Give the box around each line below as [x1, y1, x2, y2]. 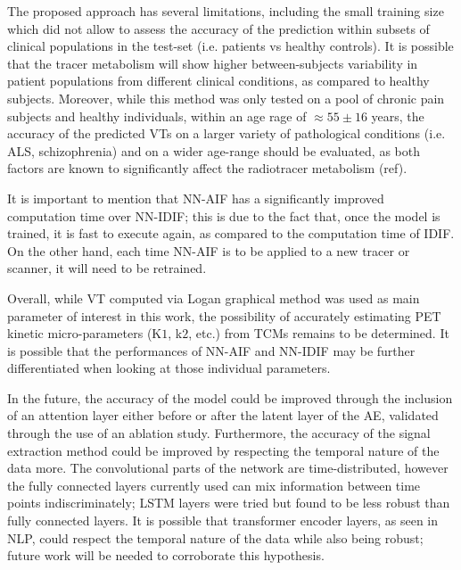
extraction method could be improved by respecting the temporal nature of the [7, 441, 440, 459]
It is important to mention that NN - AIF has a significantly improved [7, 188, 384, 207]
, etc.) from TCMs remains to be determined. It [188, 324, 449, 343]
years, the [371, 106, 424, 125]
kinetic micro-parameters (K [7, 324, 162, 343]
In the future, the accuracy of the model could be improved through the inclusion [7, 388, 453, 407]
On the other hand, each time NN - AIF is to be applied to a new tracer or [7, 241, 410, 260]
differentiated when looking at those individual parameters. [7, 359, 331, 377]
